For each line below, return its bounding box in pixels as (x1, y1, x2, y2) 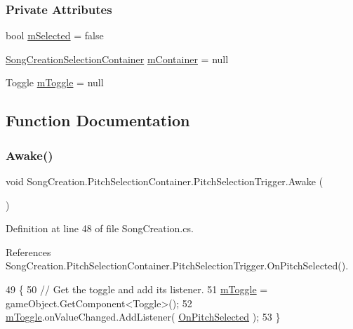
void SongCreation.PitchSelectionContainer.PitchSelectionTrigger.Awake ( (6, 174, 324, 188)
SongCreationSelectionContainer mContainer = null (6, 51, 229, 66)
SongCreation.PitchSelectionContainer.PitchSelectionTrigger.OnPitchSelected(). (6, 258, 349, 273)
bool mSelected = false (6, 28, 104, 43)
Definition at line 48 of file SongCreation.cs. (6, 221, 194, 236)
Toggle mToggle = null (6, 75, 104, 90)
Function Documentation (6, 109, 190, 131)
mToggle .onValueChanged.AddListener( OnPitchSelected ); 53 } (6, 309, 281, 324)
